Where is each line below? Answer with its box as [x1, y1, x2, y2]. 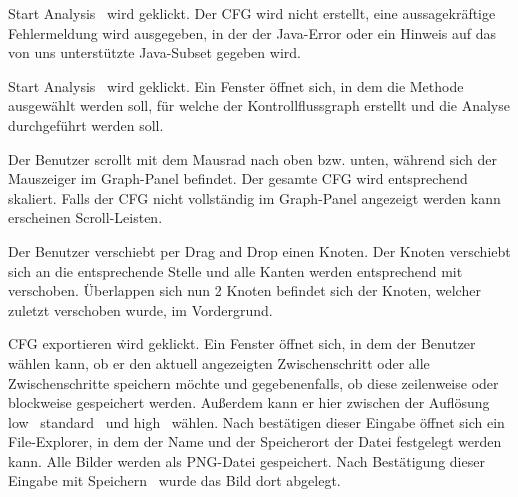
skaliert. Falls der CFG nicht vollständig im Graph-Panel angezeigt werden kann [8, 187, 501, 208]
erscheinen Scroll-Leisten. [8, 207, 163, 228]
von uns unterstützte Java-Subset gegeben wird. [8, 42, 301, 63]
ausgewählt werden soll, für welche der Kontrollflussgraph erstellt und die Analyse [8, 95, 510, 116]
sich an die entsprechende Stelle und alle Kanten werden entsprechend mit [8, 260, 463, 281]
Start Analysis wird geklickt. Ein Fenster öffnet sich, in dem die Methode [8, 75, 464, 96]
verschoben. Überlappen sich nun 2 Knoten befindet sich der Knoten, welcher [8, 280, 481, 301]
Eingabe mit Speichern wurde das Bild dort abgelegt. [8, 470, 341, 491]
